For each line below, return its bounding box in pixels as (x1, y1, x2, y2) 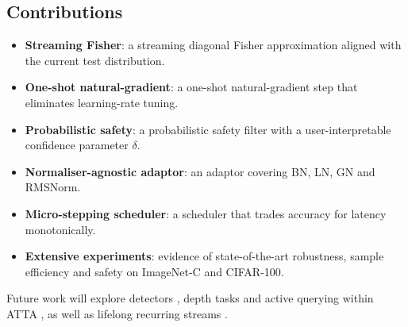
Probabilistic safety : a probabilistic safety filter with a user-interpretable (25, 121, 391, 137)
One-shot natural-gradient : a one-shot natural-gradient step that (25, 79, 358, 95)
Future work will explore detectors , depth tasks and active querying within (6, 290, 374, 306)
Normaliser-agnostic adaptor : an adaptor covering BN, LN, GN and (25, 163, 375, 179)
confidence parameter (25, 137, 129, 153)
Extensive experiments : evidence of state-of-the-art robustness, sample (25, 248, 384, 264)
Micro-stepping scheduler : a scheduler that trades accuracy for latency (25, 205, 387, 221)
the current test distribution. (25, 52, 165, 68)
